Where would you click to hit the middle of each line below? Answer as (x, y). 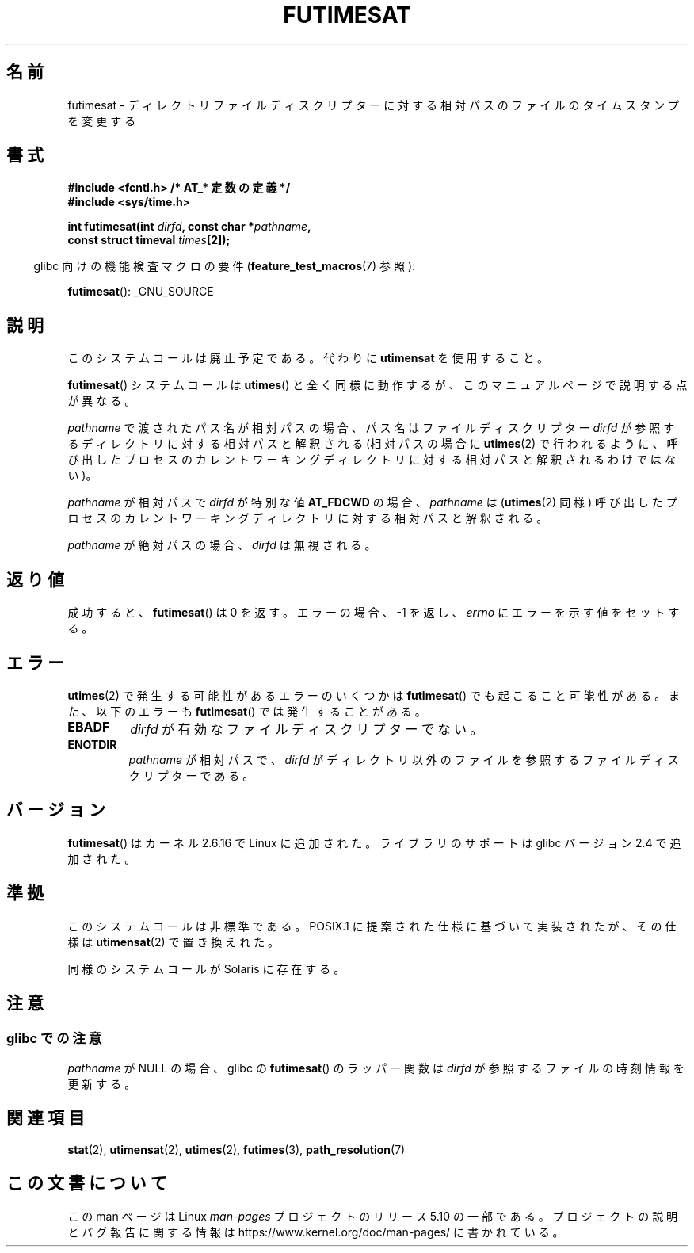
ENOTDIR (92, 744)
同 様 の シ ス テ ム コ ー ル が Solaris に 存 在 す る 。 (206, 968)
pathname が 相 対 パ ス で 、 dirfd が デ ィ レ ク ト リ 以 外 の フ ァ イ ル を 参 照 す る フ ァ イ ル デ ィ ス (404, 759)
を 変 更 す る (102, 120)
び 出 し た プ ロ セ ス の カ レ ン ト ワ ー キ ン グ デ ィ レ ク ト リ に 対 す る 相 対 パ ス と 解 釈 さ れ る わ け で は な (372, 460)
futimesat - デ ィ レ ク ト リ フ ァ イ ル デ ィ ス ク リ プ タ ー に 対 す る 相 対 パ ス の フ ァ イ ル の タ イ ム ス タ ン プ (374, 105)
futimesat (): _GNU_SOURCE (141, 292)
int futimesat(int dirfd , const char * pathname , (189, 227)
